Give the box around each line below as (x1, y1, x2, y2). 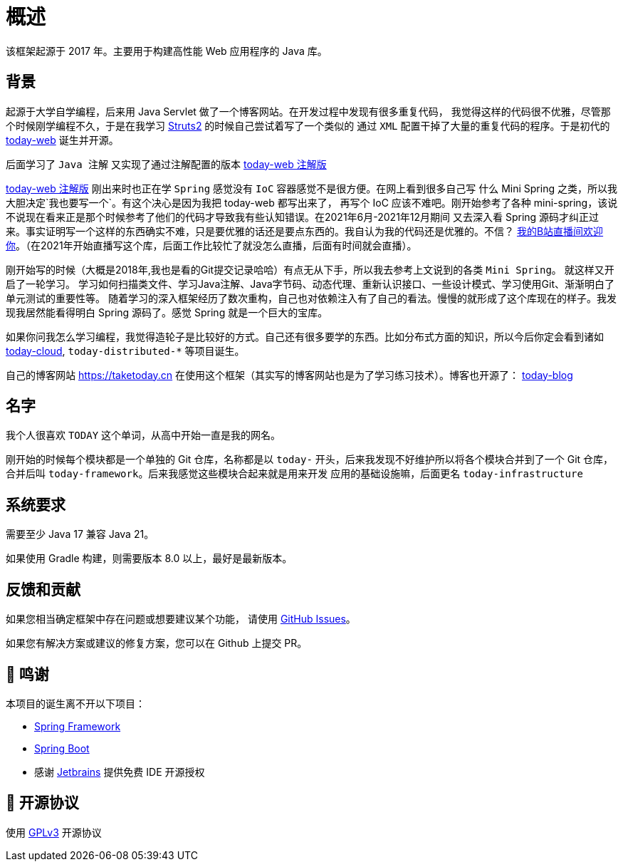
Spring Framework (34, 720, 121, 732)
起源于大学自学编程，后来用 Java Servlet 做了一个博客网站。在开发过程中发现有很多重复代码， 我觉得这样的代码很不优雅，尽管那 (6, 105, 611, 118)
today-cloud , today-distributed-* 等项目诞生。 (6, 344, 245, 357)
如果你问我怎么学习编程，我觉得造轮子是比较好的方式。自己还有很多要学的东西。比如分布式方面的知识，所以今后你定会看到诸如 (6, 330, 604, 343)
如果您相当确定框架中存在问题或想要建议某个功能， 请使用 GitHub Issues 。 (6, 613, 356, 625)
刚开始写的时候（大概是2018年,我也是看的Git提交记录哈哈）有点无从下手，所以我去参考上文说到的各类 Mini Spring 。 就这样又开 (6, 263, 614, 276)
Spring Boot (34, 742, 90, 754)
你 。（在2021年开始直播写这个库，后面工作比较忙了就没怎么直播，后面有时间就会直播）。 (6, 239, 417, 251)
